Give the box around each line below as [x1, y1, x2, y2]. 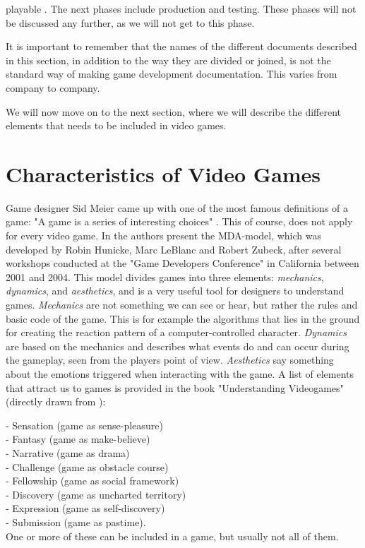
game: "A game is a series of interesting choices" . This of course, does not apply [6, 214, 353, 229]
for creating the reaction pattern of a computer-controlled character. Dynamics [6, 325, 347, 340]
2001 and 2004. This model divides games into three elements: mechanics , [6, 269, 324, 284]
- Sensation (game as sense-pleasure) [6, 417, 163, 432]
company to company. [6, 80, 100, 95]
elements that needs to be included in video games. [6, 118, 227, 133]
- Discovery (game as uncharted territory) [6, 487, 186, 501]
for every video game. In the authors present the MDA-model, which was [6, 228, 322, 243]
